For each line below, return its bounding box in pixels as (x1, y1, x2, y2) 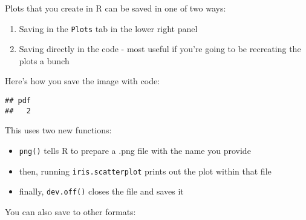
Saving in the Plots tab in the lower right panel (19, 22, 198, 35)
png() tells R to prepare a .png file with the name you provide (19, 144, 251, 156)
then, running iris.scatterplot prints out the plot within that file (19, 164, 272, 177)
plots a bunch (19, 54, 70, 67)
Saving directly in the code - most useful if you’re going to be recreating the (19, 42, 301, 55)
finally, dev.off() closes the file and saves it (19, 185, 184, 198)
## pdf (5, 96, 31, 105)
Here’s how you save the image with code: (5, 75, 160, 87)
